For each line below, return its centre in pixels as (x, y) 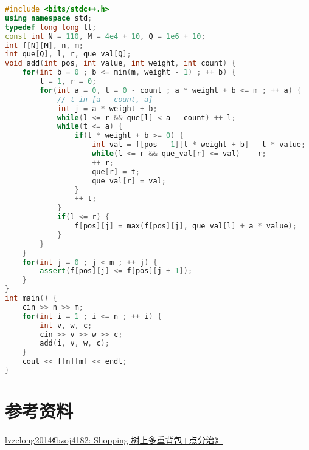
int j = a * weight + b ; (107, 108)
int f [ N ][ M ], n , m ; (44, 45)
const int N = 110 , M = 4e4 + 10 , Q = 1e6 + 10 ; (105, 36)
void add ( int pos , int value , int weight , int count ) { (120, 63)
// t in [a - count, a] (105, 99)
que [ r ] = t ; (116, 172)
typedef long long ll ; (51, 27)
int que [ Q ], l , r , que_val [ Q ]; (68, 54)
